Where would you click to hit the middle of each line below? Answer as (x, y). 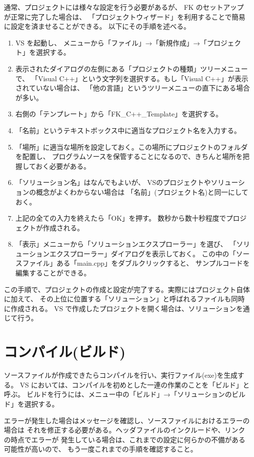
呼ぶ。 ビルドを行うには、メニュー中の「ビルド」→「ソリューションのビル (125, 394)
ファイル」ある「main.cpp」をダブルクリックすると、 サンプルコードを (136, 263)
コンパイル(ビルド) (65, 352)
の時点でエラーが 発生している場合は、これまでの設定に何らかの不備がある (125, 439)
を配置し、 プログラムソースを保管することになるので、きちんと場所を (129, 156)
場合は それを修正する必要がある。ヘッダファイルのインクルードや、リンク (125, 430)
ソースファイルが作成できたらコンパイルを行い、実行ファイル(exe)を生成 (121, 375)
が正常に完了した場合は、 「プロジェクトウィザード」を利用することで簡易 (125, 16)
